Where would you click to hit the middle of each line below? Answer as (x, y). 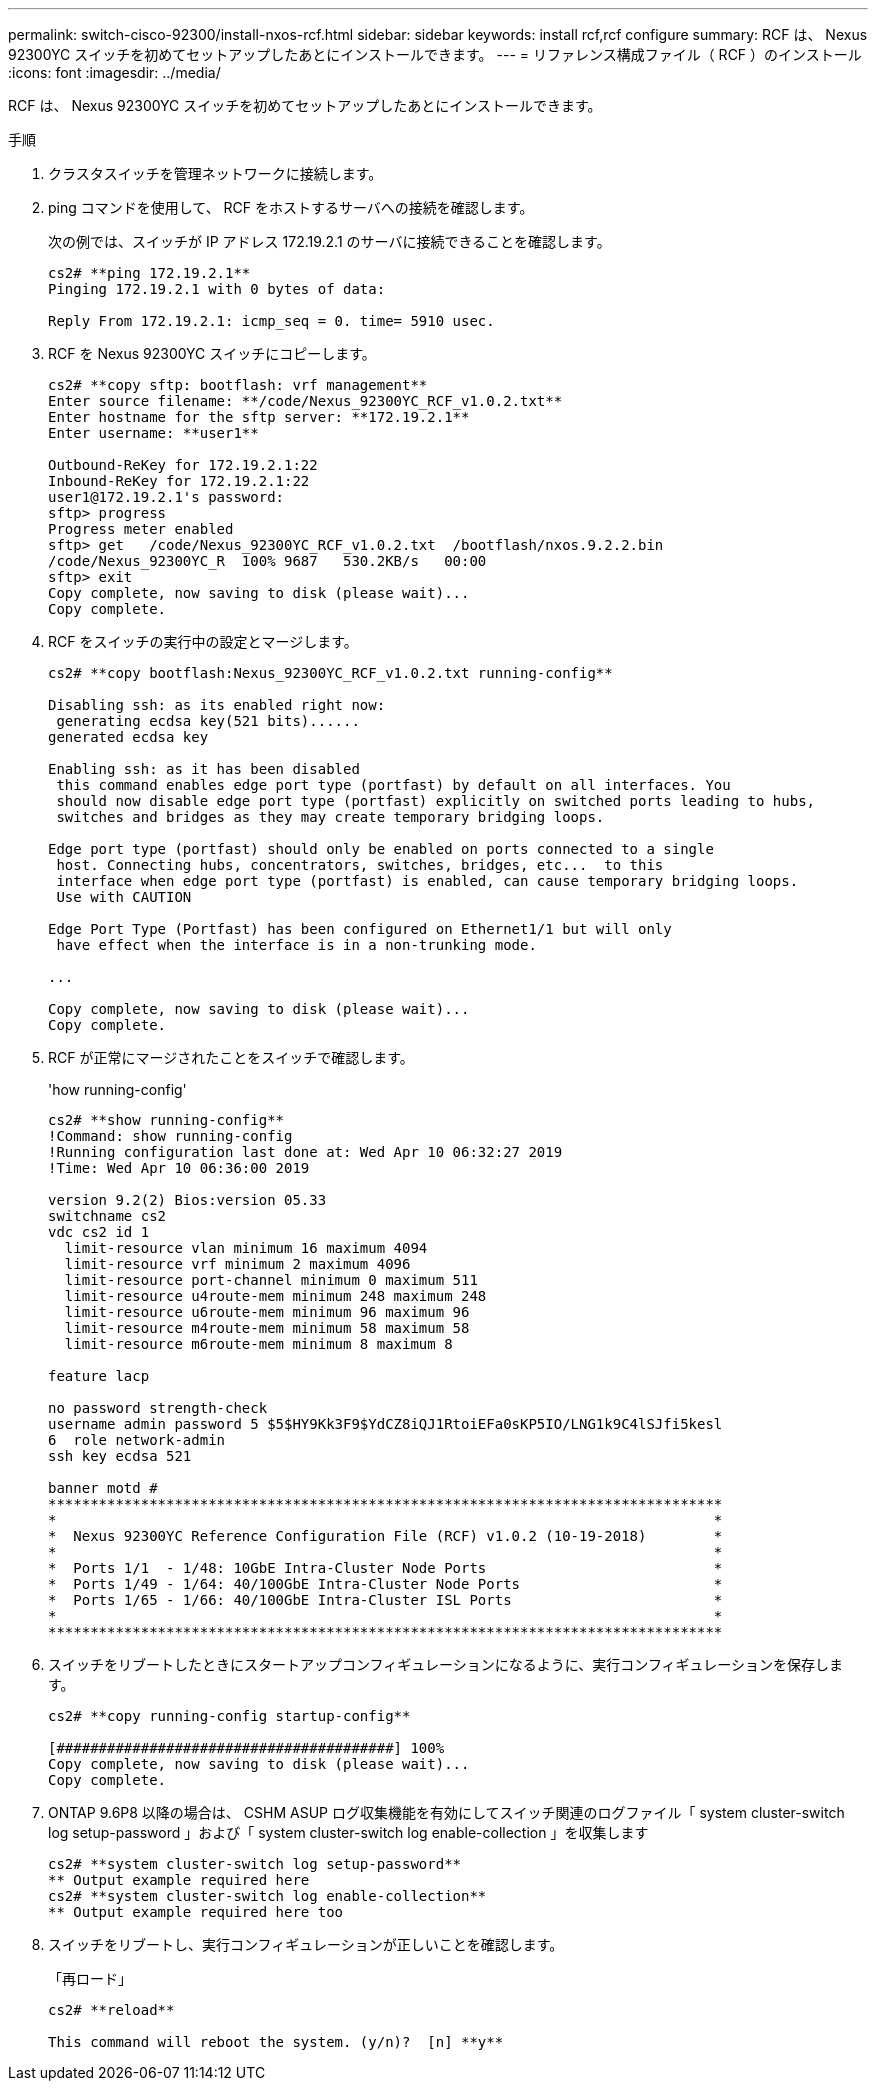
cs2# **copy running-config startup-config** (229, 1716)
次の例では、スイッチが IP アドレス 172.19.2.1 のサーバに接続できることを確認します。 (329, 241)
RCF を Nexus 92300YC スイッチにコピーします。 (212, 353)
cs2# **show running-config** (166, 1120)
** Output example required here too (196, 1912)
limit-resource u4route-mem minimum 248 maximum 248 (275, 1296)
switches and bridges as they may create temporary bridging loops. (330, 817)
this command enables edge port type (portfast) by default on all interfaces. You (393, 785)
